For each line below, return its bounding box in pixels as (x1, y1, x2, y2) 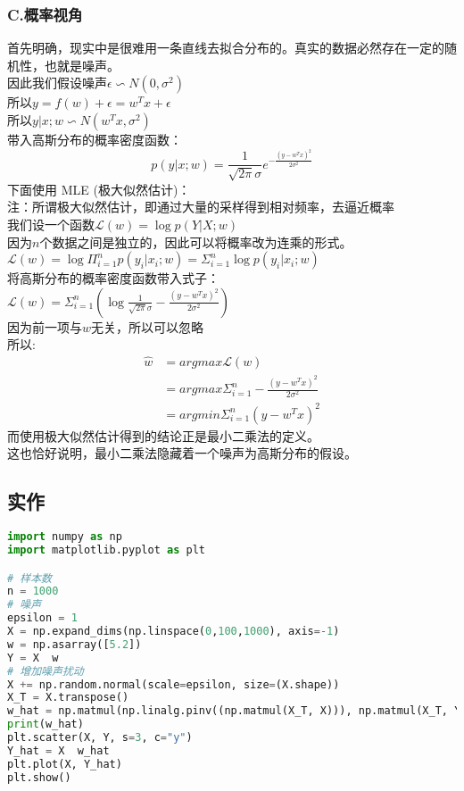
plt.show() (7, 770, 71, 784)
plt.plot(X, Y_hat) (7, 757, 122, 770)
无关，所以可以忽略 (91, 317, 204, 336)
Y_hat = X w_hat (7, 744, 110, 757)
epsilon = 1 (7, 612, 78, 625)
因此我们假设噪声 (7, 73, 107, 92)
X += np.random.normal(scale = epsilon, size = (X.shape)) (7, 678, 340, 691)
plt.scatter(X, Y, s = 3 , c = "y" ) (7, 731, 193, 745)
